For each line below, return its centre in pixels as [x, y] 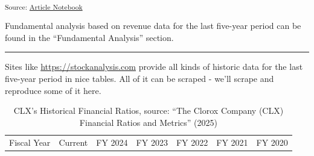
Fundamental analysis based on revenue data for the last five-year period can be [153, 26]
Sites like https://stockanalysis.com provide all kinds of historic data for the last [154, 67]
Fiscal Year [30, 142]
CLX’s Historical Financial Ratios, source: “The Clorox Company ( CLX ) [149, 111]
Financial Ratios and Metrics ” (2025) [148, 122]
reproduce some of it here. [53, 90]
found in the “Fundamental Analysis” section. [89, 37]
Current [73, 142]
